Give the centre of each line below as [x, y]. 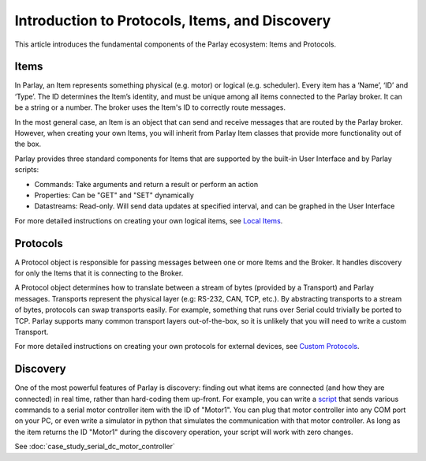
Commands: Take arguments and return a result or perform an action [146, 184]
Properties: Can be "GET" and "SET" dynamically [114, 195]
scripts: [27, 170]
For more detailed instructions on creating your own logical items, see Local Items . [149, 220]
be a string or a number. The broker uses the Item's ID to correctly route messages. [150, 107]
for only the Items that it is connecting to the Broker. [99, 273]
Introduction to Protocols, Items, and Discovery [173, 21]
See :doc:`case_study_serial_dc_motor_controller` [95, 447]
